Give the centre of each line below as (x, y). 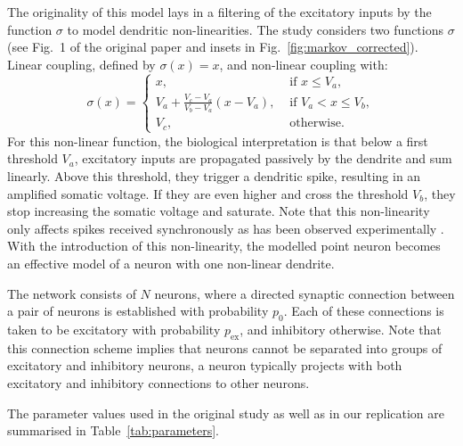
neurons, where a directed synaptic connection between (305, 293)
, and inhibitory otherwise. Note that (341, 329)
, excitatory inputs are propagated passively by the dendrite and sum (263, 158)
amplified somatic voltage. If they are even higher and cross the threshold (208, 193)
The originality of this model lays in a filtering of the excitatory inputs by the (219, 12)
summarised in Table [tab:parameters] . (113, 430)
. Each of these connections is (364, 311)
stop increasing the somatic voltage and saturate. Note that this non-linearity (219, 211)
